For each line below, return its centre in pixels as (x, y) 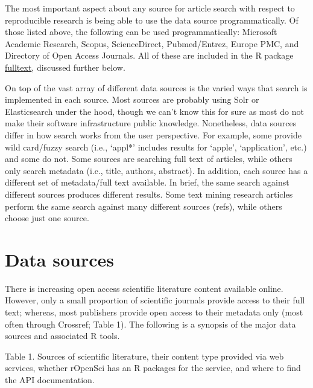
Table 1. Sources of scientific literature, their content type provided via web (144, 356)
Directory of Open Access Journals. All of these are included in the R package (149, 55)
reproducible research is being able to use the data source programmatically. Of (152, 20)
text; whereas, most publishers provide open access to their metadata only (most (154, 312)
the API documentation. (50, 379)
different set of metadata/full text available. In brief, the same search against (147, 182)
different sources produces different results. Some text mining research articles (149, 194)
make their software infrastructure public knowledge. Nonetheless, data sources (151, 123)
